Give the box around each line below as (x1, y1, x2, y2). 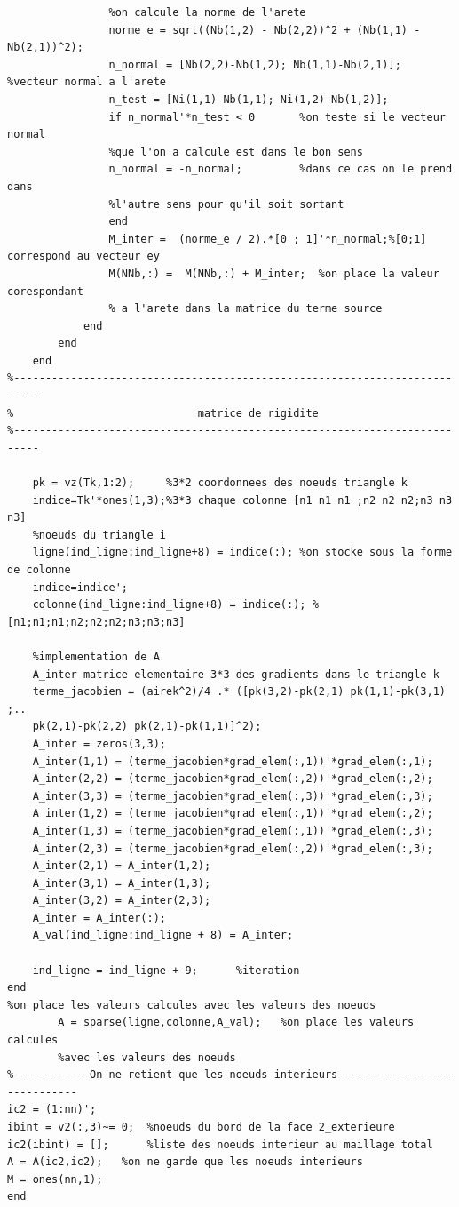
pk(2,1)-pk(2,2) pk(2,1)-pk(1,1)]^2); (32, 720, 262, 733)
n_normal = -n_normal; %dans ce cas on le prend (108, 163, 453, 176)
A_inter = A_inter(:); (32, 911, 166, 924)
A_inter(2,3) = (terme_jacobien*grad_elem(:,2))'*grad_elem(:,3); (32, 842, 433, 855)
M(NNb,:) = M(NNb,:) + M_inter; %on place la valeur (108, 267, 439, 280)
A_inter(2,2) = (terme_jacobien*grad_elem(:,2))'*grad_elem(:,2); (32, 772, 433, 786)
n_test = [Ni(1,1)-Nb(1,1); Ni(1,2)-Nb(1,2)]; (108, 92, 389, 106)
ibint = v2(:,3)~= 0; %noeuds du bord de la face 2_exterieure (7, 1121, 395, 1133)
